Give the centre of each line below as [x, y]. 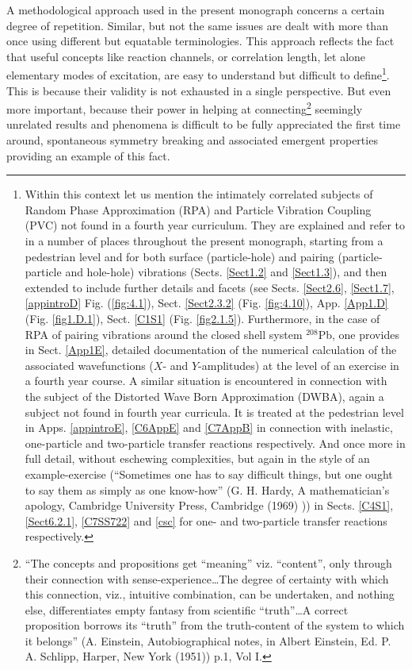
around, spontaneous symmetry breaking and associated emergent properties [192, 140]
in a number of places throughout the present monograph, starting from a [204, 241]
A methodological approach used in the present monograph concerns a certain [196, 10]
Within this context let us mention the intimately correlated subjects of [199, 194]
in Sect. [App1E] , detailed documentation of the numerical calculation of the [211, 350]
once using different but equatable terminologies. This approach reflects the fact [200, 41]
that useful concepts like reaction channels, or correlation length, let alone [186, 56]
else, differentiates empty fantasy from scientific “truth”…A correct [187, 609]
